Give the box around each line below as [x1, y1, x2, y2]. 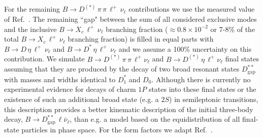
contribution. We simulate [4, 53, 85, 64]
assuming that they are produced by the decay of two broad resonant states [4, 63, 240, 74]
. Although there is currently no [151, 74, 251, 84]
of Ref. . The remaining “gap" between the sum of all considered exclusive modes [4, 14, 257, 24]
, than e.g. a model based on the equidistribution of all [70, 114, 240, 124]
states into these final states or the [148, 84, 256, 94]
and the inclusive [4, 23, 57, 34]
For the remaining [4, 4, 60, 14]
